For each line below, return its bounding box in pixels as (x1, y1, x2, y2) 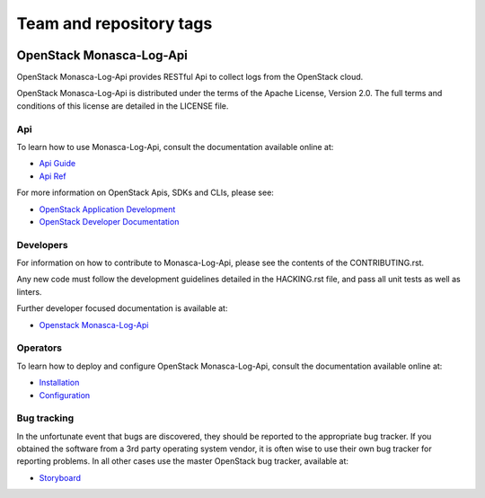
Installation (39, 378, 80, 388)
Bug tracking (16, 412, 75, 424)
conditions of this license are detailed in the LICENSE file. (16, 100, 229, 111)
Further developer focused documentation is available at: (16, 303, 228, 314)
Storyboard (39, 472, 81, 483)
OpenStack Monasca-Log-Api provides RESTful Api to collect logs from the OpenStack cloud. (16, 72, 364, 83)
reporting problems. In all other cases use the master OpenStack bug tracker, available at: (16, 456, 349, 467)
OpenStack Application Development (39, 203, 176, 215)
